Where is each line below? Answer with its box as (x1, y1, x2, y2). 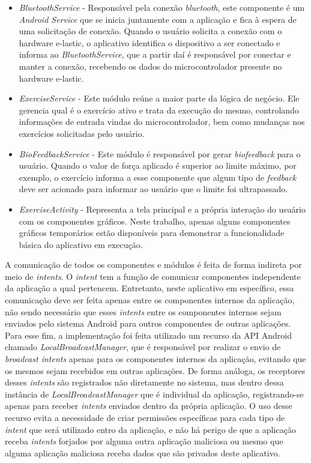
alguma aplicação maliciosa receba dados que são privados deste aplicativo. (5, 446, 280, 459)
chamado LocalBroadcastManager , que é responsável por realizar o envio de (5, 340, 281, 353)
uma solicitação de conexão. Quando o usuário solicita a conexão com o (19, 25, 282, 37)
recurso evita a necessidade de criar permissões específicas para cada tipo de (5, 411, 285, 423)
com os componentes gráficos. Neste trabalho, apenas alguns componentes (19, 214, 291, 227)
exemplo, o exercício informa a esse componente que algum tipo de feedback (19, 171, 297, 183)
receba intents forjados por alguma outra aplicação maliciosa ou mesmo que (5, 435, 283, 447)
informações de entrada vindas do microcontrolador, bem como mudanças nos (19, 115, 305, 128)
